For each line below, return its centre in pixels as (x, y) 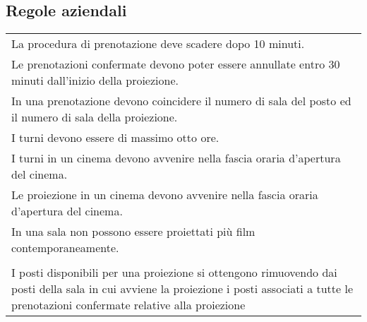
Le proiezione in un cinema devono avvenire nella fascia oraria (165, 195)
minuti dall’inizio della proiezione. (95, 80)
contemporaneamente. (65, 248)
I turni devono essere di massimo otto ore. (115, 138)
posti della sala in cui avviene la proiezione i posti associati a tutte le (182, 289)
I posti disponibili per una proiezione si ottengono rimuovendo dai (174, 273)
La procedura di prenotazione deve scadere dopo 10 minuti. (158, 44)
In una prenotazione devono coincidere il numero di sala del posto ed (181, 101)
